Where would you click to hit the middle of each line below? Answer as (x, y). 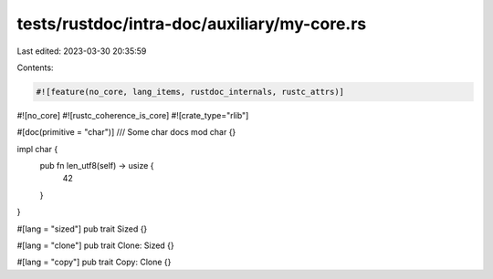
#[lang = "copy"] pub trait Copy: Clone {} (94, 262)
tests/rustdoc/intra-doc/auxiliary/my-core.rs (192, 24)
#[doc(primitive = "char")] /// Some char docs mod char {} (126, 132)
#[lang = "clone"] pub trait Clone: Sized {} (96, 245)
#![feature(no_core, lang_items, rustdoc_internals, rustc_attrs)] (190, 92)
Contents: (35, 67)
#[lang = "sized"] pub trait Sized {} (82, 229)
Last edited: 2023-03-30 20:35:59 (82, 51)
